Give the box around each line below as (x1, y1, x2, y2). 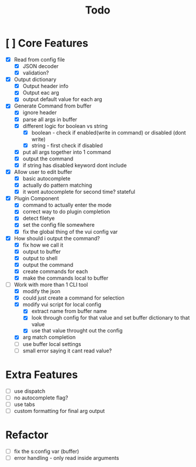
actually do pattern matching (22, 182, 92, 189)
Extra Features (5, 368, 78, 381)
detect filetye (22, 215, 55, 222)
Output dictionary (13, 76, 57, 83)
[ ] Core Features (5, 36, 88, 50)
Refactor (5, 428, 49, 441)
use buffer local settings (22, 340, 81, 347)
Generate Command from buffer (13, 102, 92, 109)
